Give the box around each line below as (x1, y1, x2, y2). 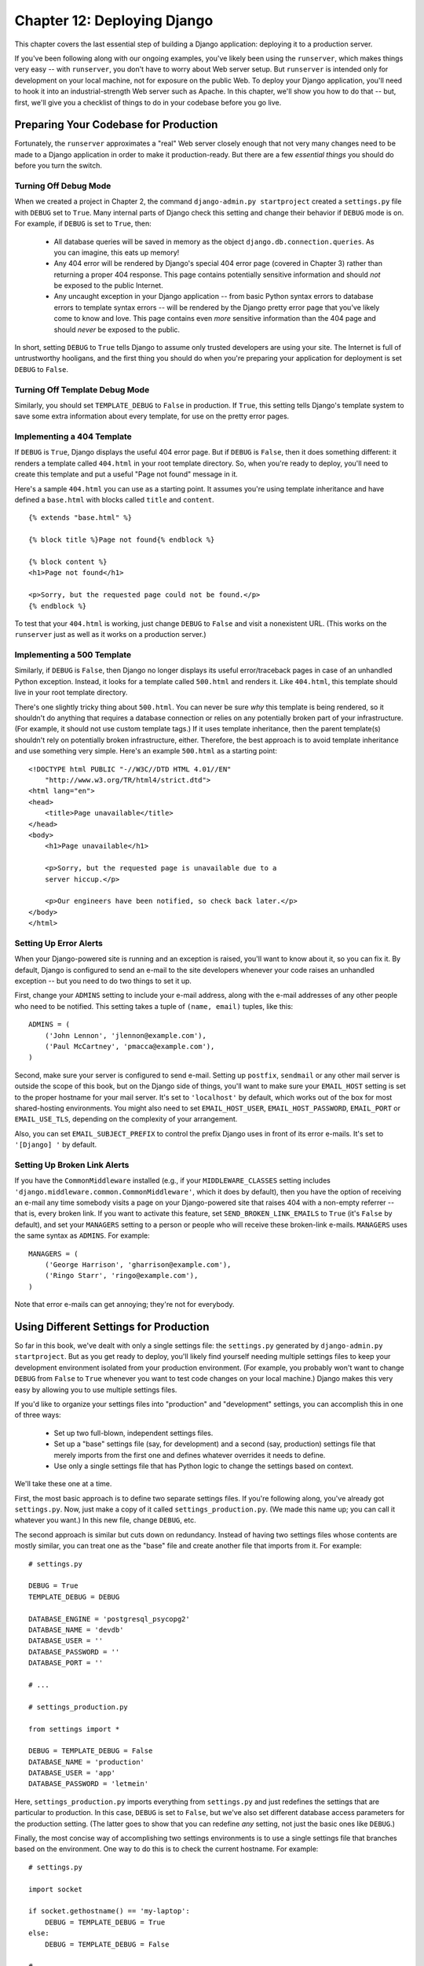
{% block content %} (28, 557, 108, 566)
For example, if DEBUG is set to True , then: (14, 219, 152, 228)
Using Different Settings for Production (14, 1320, 210, 1333)
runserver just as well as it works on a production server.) (14, 630, 207, 639)
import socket (28, 1884, 82, 1894)
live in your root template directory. (14, 688, 128, 698)
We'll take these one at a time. (14, 1479, 112, 1489)
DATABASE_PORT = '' (28, 1659, 104, 1667)
